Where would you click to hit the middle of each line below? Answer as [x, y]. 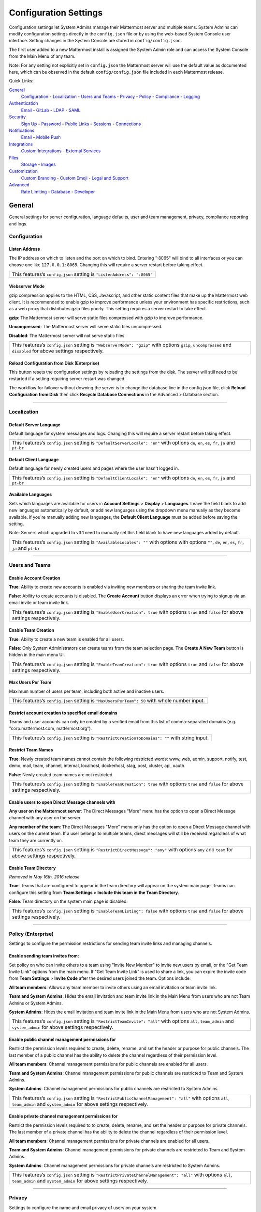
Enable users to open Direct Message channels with [62, 802]
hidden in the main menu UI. [37, 655]
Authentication [23, 103]
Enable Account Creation [35, 578]
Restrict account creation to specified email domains [63, 713]
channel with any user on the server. [45, 818]
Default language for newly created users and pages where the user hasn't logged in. [94, 468]
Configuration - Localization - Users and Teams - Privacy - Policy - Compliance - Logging [110, 96]
